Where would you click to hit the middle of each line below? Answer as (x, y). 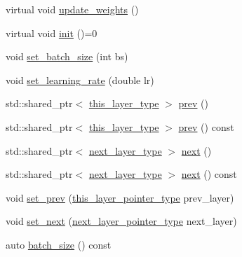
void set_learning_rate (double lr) (80, 79)
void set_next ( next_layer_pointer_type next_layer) (121, 221)
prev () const (206, 126)
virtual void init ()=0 (52, 33)
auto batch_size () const (59, 244)
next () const (209, 174)
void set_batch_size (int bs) (67, 56)
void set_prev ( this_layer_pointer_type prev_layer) (120, 197)
